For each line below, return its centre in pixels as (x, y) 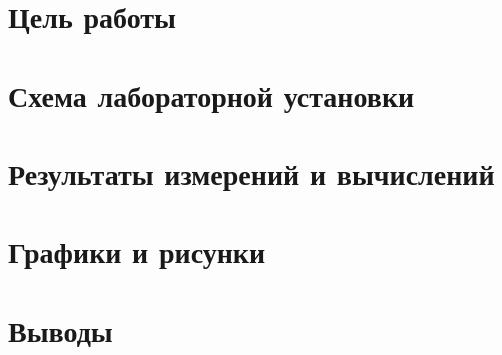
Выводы (60, 329)
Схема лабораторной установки (211, 94)
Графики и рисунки (137, 251)
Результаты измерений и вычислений (251, 172)
